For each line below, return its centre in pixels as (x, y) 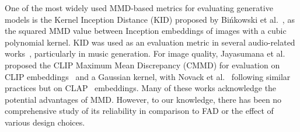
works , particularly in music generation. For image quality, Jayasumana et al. (145, 53)
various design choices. (45, 122)
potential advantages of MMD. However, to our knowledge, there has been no (143, 99)
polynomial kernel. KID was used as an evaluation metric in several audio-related (150, 42)
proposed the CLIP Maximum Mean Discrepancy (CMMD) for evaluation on (142, 65)
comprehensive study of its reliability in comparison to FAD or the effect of (139, 111)
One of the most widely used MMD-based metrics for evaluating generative (139, 8)
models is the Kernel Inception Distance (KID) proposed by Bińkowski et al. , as (150, 19)
